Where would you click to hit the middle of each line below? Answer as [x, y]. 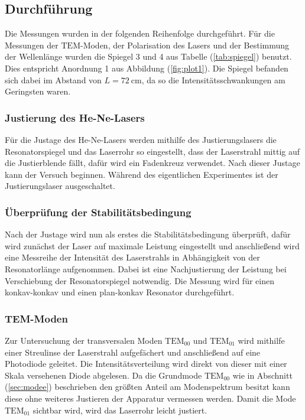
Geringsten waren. [38, 91]
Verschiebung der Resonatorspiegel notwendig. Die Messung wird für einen [139, 280]
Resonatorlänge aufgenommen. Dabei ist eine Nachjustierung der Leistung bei [146, 268]
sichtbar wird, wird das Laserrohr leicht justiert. [120, 410]
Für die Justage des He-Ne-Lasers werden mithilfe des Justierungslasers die [141, 139]
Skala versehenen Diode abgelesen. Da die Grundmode [103, 375]
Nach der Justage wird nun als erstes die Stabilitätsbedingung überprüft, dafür [148, 234]
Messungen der [32, 45]
